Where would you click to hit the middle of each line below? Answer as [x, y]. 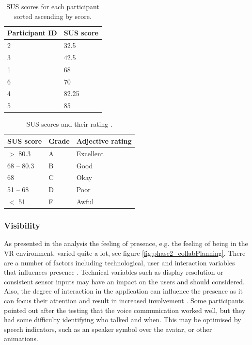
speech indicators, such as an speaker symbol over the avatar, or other [108, 329]
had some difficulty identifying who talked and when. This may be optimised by [123, 320]
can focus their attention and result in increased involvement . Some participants [124, 301]
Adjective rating [104, 140]
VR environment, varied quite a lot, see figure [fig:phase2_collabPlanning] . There [125, 253]
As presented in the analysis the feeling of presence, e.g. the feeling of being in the [126, 243]
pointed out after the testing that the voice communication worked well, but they [125, 310]
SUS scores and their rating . [69, 124]
